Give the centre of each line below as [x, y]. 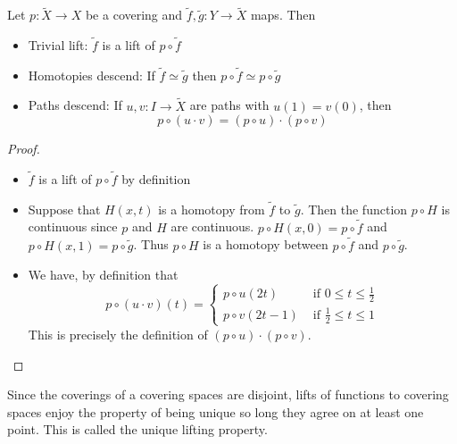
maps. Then [283, 15]
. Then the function [354, 209]
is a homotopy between [266, 244]
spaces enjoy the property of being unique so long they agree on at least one [216, 411]
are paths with [229, 105]
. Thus [151, 244]
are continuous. [212, 226]
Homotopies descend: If [91, 75]
